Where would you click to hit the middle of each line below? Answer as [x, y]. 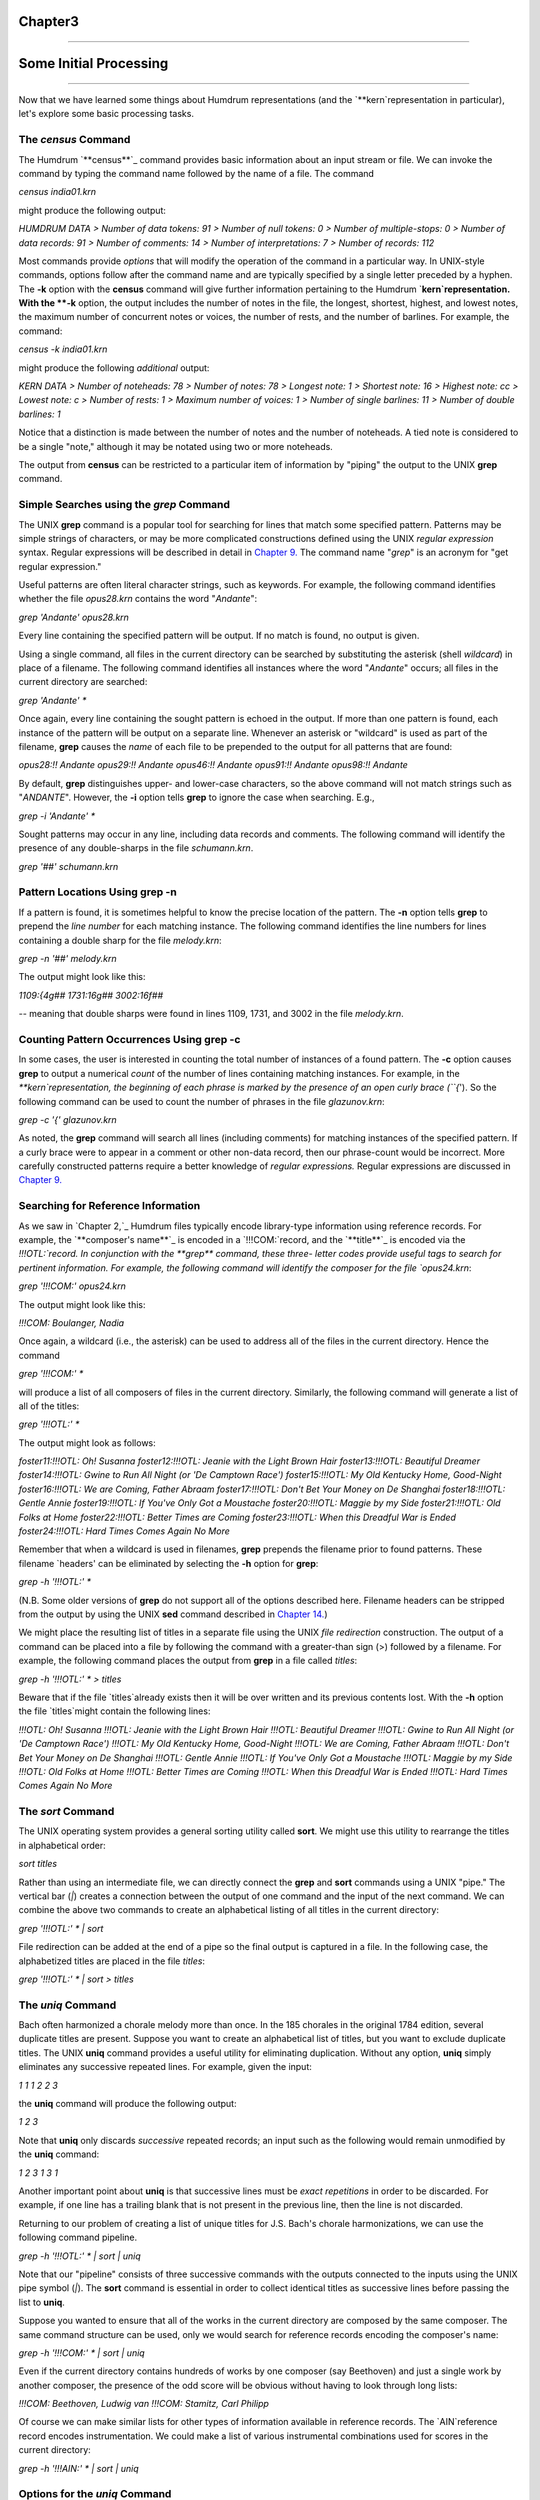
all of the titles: [49, 1406]
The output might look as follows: [87, 1442]
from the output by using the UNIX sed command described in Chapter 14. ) [173, 1614]
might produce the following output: [92, 210]
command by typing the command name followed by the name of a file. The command [196, 173]
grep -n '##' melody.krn [67, 959]
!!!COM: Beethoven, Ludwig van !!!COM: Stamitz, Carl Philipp [144, 2404]
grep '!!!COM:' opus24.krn [72, 1286]
